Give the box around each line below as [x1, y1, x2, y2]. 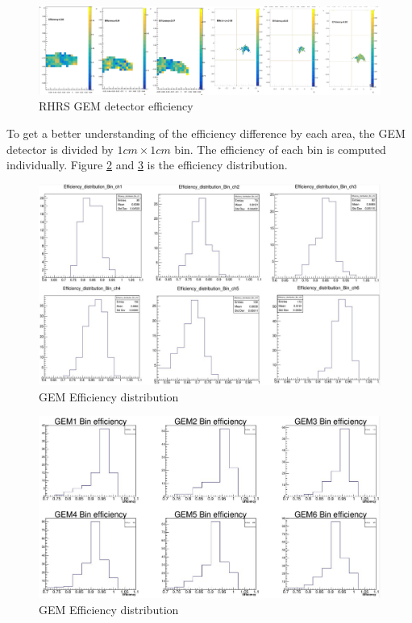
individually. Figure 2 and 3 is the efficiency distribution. [6, 156, 288, 173]
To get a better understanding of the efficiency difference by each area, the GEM [6, 125, 406, 142]
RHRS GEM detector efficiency [39, 98, 194, 114]
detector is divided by [6, 140, 114, 157]
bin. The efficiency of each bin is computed [174, 140, 386, 157]
